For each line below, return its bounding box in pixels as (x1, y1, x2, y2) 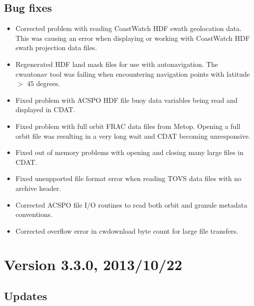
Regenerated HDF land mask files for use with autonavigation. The (15, 59, 218, 69)
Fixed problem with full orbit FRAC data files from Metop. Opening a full (15, 121, 241, 131)
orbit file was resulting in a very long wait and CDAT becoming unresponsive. (15, 130, 251, 141)
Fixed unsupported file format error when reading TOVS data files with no (15, 173, 242, 184)
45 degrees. (27, 78, 60, 89)
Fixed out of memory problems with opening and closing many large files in (15, 147, 244, 157)
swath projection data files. (15, 42, 97, 53)
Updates (4, 288, 47, 304)
